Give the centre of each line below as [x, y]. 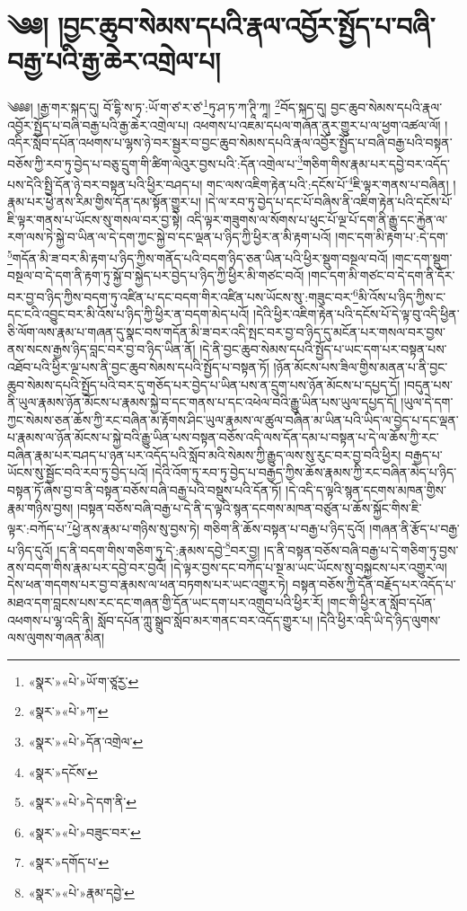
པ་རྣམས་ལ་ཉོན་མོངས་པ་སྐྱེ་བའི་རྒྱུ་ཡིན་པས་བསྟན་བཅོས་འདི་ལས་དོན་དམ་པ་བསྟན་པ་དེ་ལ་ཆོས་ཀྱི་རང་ [223, 437]
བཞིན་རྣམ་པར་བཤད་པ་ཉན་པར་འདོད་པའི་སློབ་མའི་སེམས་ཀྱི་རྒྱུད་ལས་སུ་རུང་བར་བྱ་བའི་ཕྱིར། [204, 454]
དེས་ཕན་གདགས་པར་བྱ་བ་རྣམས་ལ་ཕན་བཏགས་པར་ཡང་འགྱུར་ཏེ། [148, 584]
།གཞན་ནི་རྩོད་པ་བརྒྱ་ [414, 528]
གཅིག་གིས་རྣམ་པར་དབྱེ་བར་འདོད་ [376, 163]
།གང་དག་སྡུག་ [422, 257]
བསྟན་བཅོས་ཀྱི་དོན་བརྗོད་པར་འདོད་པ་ [374, 584]
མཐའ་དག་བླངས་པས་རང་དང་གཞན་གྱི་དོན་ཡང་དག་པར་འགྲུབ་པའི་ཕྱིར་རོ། [165, 601]
